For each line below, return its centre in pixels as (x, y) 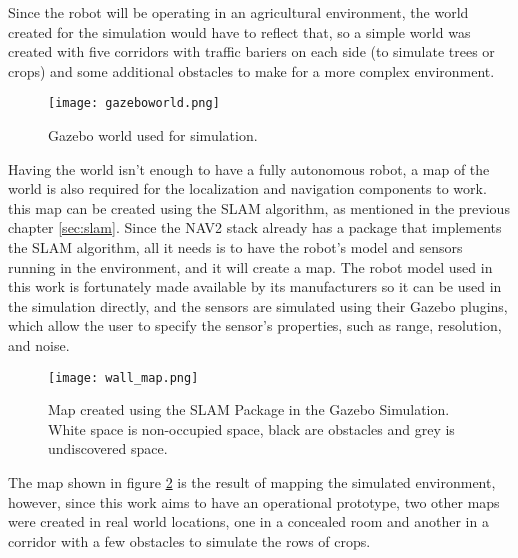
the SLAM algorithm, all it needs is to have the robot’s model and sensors (235, 247)
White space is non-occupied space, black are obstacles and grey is (251, 428)
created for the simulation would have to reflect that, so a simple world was (239, 31)
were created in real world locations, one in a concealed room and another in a (248, 521)
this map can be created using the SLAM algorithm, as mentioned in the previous (259, 207)
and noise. (39, 344)
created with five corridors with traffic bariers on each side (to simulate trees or (251, 51)
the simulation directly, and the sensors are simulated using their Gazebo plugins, (258, 305)
